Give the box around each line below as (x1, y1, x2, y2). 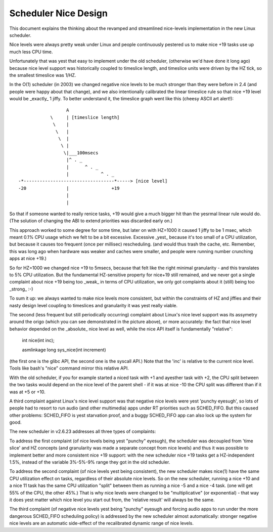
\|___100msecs (63, 150, 99, 155)
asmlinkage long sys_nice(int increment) (22, 347, 106, 353)
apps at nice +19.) (9, 256, 47, 262)
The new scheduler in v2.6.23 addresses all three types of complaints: (9, 428, 156, 435)
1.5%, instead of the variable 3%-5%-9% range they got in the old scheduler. (9, 459, 170, 465)
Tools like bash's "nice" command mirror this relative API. (9, 365, 129, 372)
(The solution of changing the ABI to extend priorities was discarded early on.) (9, 218, 173, 224)
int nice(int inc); (22, 337, 55, 344)
